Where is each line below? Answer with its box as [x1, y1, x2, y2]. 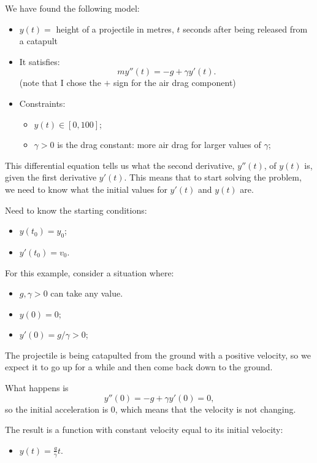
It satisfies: [19, 55, 60, 68]
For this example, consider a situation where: [5, 266, 174, 279]
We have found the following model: [5, 2, 140, 14]
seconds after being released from [183, 22, 308, 35]
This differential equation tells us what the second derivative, [5, 158, 235, 171]
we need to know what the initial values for [5, 182, 167, 195]
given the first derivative [5, 171, 97, 184]
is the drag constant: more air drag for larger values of [57, 138, 261, 151]
